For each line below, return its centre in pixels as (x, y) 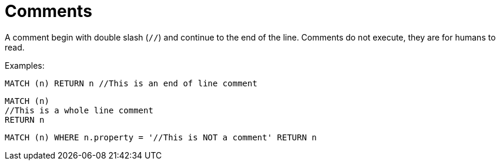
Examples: (25, 65)
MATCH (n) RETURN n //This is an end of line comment (131, 83)
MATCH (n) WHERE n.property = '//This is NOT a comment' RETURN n (161, 137)
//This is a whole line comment (79, 110)
